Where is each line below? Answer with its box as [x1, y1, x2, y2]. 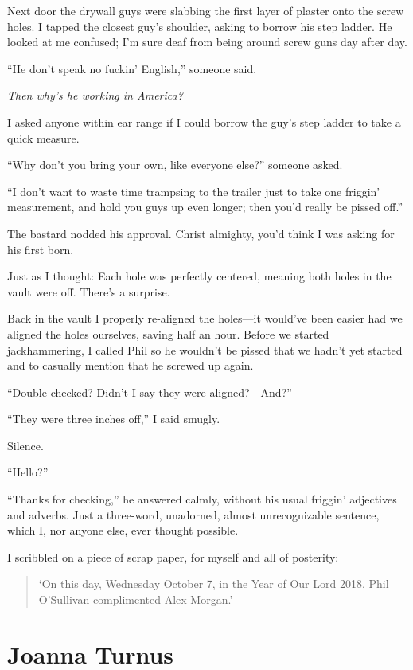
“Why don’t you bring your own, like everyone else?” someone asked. [7, 156, 343, 173]
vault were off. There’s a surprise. [7, 283, 170, 300]
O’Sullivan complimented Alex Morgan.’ [38, 591, 233, 608]
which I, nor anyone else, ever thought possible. [7, 522, 239, 539]
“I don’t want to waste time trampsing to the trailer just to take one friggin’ [7, 182, 380, 199]
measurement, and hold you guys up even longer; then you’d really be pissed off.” [7, 198, 403, 215]
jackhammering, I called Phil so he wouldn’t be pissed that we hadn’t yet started [7, 341, 403, 358]
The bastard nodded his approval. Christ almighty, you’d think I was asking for [7, 225, 395, 241]
